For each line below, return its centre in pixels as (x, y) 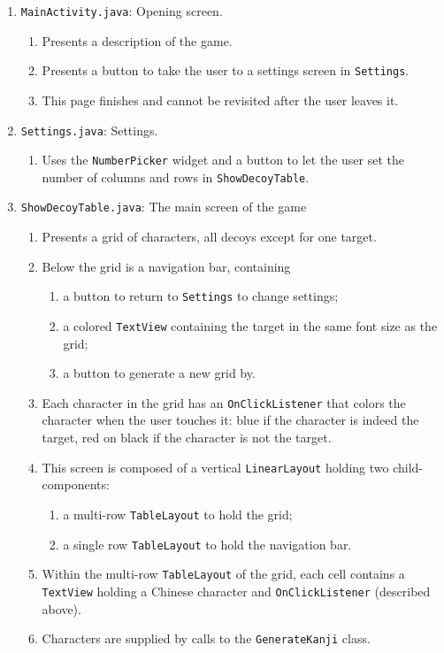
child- (408, 467)
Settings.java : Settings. (89, 130)
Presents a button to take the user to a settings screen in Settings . (226, 70)
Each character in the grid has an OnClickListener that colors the (224, 402)
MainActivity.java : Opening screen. (122, 11)
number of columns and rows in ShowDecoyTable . (176, 177)
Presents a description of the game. (137, 40)
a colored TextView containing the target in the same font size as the (250, 325)
